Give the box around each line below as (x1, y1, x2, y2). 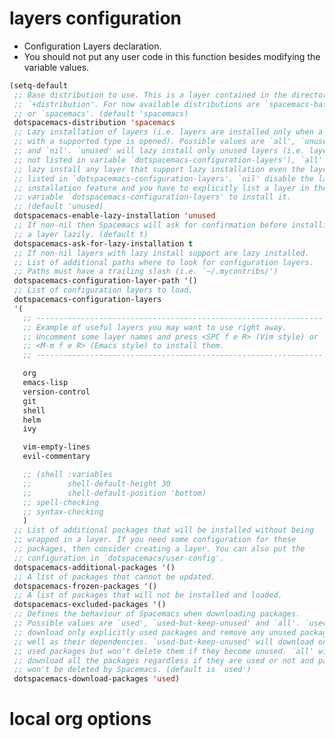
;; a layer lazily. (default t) (13, 229, 149, 239)
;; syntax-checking (22, 507, 104, 517)
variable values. (23, 61, 90, 73)
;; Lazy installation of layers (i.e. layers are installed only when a (13, 127, 324, 137)
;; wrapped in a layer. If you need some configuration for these (13, 535, 297, 545)
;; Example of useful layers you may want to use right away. (22, 322, 287, 332)
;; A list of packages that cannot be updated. (13, 572, 216, 582)
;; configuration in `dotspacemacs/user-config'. (13, 553, 225, 563)
